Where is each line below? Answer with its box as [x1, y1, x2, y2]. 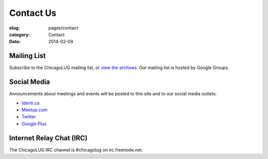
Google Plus [21, 121, 47, 127]
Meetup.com [21, 107, 48, 113]
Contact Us [9, 7, 57, 18]
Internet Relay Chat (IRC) [9, 134, 88, 142]
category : [9, 31, 30, 37]
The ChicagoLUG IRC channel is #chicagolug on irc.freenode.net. [9, 147, 143, 153]
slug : [9, 25, 20, 31]
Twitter [21, 114, 36, 120]
